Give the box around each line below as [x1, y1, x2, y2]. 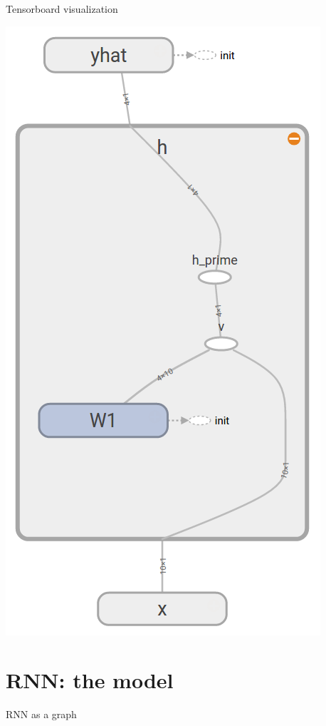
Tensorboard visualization [6, 1, 118, 16]
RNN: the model [6, 665, 174, 695]
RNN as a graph [6, 707, 77, 722]
